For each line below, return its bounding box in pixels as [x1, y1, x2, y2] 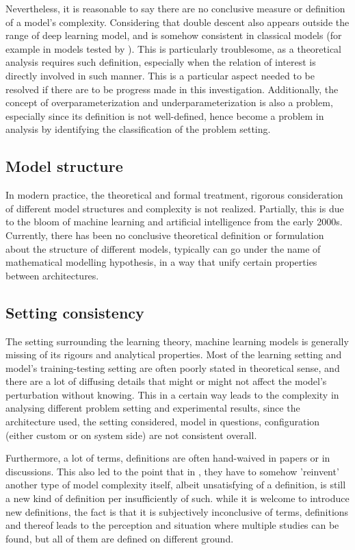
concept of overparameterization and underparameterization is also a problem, [5, 95, 333, 110]
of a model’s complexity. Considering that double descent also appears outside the [5, 14, 350, 29]
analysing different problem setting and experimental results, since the [5, 401, 300, 415]
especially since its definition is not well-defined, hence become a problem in [5, 108, 324, 123]
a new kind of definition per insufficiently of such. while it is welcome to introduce [5, 491, 350, 505]
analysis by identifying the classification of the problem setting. [5, 122, 271, 136]
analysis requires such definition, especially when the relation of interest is [5, 55, 316, 69]
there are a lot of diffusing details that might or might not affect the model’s [5, 374, 327, 388]
